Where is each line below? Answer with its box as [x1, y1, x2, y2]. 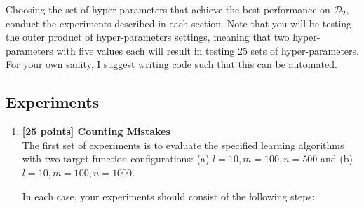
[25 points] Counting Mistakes [22, 124, 170, 139]
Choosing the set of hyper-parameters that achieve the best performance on [6, 2, 330, 16]
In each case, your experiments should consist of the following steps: [22, 188, 315, 203]
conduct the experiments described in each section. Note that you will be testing [6, 15, 352, 30]
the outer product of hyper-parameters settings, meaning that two [6, 29, 290, 44]
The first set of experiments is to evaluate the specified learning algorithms [22, 137, 344, 152]
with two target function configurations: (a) [22, 151, 210, 166]
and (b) [321, 151, 353, 166]
